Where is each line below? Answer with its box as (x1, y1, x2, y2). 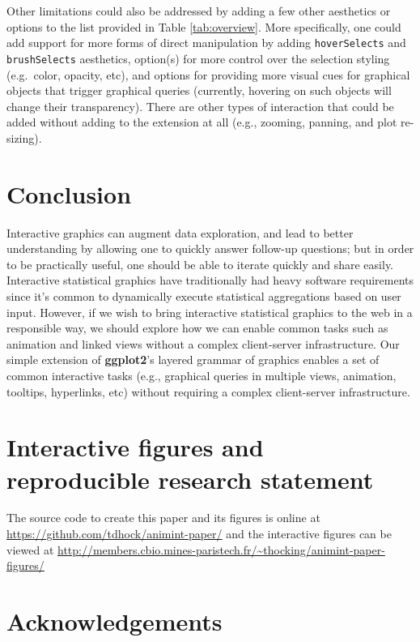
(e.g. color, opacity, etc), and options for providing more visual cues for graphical (6, 66, 410, 83)
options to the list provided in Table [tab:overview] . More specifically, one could (6, 18, 401, 35)
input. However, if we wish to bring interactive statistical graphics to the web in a (6, 303, 413, 320)
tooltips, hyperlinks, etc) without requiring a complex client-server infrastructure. (6, 383, 410, 400)
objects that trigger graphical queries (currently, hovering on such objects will (6, 82, 392, 99)
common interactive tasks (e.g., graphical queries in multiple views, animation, (6, 366, 397, 383)
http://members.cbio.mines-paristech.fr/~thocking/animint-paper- (57, 541, 385, 558)
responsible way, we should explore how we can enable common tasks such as (6, 319, 388, 336)
